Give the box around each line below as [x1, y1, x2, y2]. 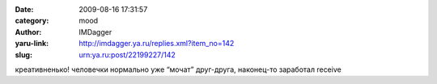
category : [15, 16, 49, 26]
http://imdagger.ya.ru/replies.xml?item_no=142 [78, 39, 235, 48]
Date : [15, 5, 34, 14]
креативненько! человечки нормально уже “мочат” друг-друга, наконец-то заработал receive [15, 65, 342, 74]
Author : [15, 27, 42, 36]
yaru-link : [15, 39, 49, 48]
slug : [15, 49, 32, 60]
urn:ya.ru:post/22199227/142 [78, 49, 176, 60]
